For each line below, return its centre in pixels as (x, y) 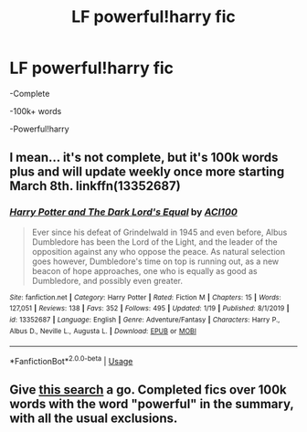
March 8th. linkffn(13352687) (95, 186)
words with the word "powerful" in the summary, (152, 404)
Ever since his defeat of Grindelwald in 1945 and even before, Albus (159, 232)
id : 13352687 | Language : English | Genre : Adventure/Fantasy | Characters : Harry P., (145, 320)
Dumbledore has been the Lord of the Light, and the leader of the (154, 242)
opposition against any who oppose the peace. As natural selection (159, 251)
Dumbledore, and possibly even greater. (107, 280)
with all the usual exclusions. (94, 419)
